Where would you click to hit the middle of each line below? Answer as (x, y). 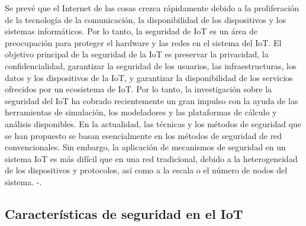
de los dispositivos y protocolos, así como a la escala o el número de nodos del (146, 170)
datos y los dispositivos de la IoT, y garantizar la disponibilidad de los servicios (149, 77)
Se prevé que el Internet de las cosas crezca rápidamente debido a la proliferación (152, 8)
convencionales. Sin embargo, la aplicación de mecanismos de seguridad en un (145, 147)
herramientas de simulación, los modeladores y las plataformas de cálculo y (141, 112)
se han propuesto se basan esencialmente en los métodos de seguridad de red (144, 135)
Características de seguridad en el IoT (124, 213)
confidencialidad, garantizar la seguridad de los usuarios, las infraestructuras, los (151, 65)
